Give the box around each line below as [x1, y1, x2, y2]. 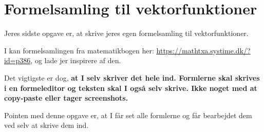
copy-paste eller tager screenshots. [4, 92, 128, 103]
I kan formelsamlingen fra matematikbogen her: [4, 45, 154, 55]
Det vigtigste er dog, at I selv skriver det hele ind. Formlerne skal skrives [4, 72, 260, 83]
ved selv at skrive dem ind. [4, 120, 89, 130]
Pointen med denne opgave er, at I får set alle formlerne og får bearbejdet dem [4, 109, 252, 120]
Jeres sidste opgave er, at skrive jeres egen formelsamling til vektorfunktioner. [4, 28, 249, 39]
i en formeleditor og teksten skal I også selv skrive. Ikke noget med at [4, 82, 257, 93]
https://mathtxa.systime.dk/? [156, 45, 251, 55]
